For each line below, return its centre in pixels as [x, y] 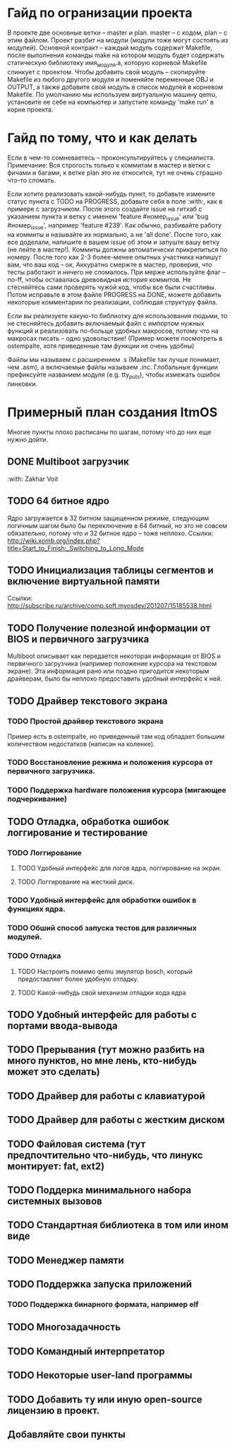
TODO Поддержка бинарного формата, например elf [103, 1304]
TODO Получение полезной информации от [109, 628]
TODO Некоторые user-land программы [100, 1375]
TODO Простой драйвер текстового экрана [85, 721]
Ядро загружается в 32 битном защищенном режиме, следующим [108, 518]
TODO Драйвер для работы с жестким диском [116, 1120]
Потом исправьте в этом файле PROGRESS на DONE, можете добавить [114, 295]
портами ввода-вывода [62, 1026]
